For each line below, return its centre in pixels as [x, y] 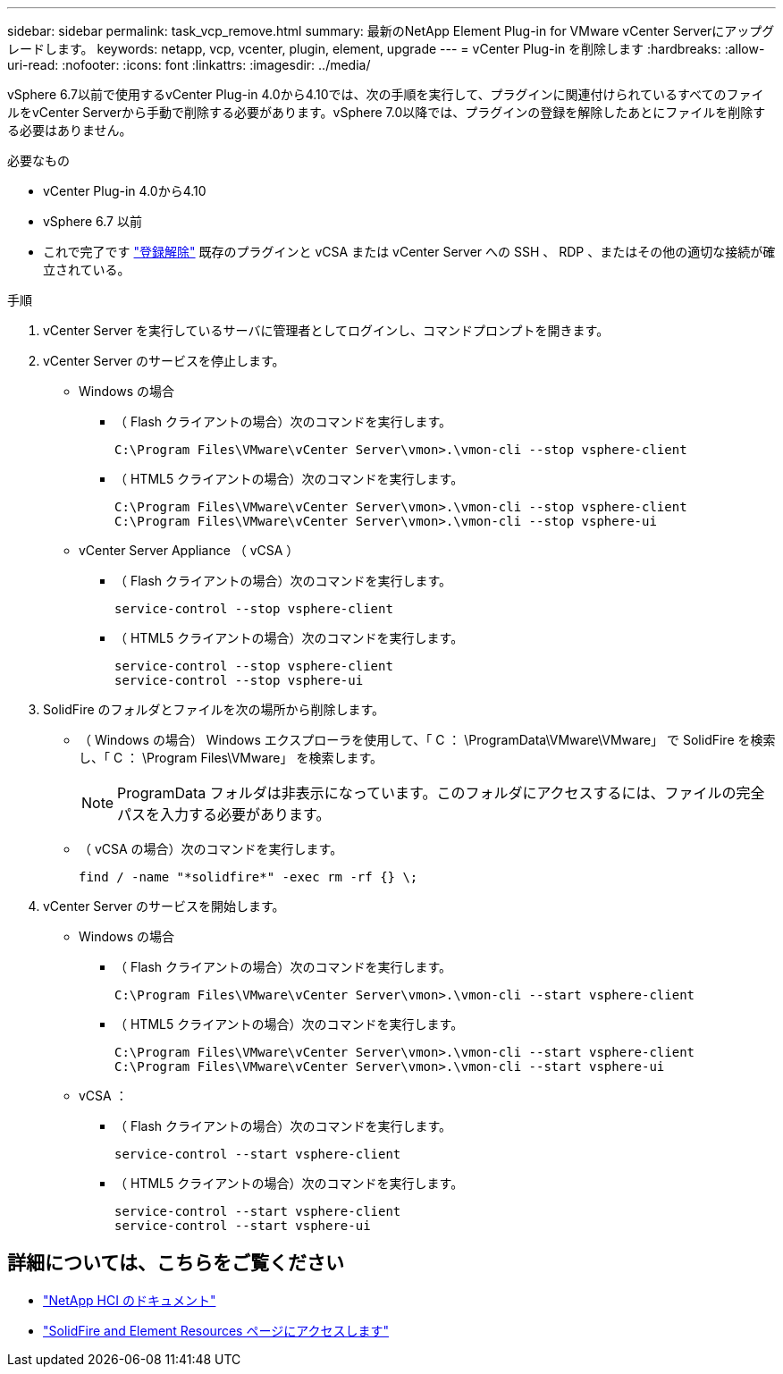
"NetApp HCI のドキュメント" [130, 1300]
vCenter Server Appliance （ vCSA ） [189, 550]
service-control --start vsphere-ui [243, 1226]
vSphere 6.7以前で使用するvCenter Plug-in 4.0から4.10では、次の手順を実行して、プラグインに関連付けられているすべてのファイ [386, 94]
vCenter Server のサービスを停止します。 [164, 361]
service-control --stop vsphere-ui [239, 680]
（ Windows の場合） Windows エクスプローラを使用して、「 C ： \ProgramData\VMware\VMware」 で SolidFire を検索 [427, 740]
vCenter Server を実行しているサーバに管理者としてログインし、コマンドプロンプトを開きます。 [326, 330]
